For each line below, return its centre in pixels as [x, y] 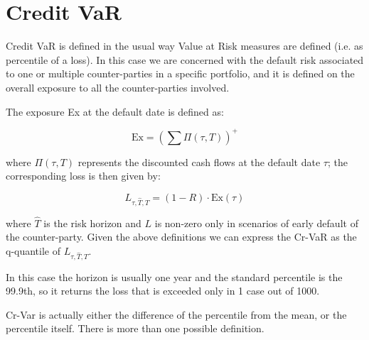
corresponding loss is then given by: [83, 176]
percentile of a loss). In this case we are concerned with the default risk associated [185, 59]
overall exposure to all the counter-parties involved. [118, 87]
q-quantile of [33, 250]
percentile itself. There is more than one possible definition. [135, 328]
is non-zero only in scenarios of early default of [256, 223]
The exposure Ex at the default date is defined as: [115, 111]
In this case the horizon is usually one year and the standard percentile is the [174, 276]
